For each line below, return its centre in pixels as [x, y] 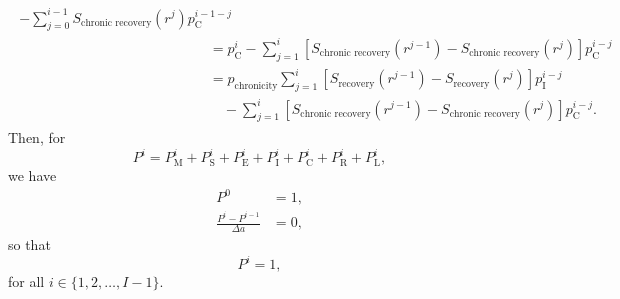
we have [32, 174]
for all [26, 281]
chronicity [256, 85]
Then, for [37, 137]
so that [29, 243]
